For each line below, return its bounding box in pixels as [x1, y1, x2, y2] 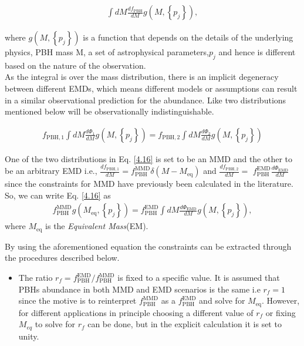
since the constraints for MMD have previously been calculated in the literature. [5, 177, 293, 190]
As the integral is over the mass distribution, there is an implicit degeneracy [5, 70, 279, 83]
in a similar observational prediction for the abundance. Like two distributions [5, 93, 286, 106]
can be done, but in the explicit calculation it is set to [87, 318, 282, 330]
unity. [18, 330, 39, 342]
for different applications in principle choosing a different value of [18, 306, 254, 318]
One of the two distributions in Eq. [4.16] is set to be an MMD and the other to [5, 152, 293, 164]
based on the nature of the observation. [5, 59, 146, 71]
